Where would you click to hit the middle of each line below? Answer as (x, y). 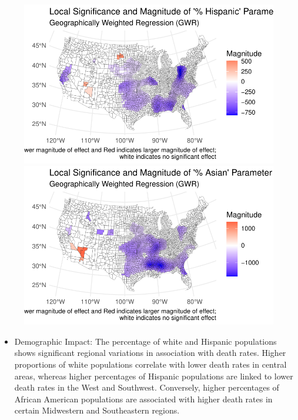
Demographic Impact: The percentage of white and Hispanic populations (145, 341)
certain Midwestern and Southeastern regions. (97, 410)
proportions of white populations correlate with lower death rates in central (150, 364)
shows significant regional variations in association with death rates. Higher (150, 353)
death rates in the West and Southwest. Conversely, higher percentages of (147, 387)
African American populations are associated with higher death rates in (143, 399)
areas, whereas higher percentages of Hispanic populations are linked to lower (154, 376)
